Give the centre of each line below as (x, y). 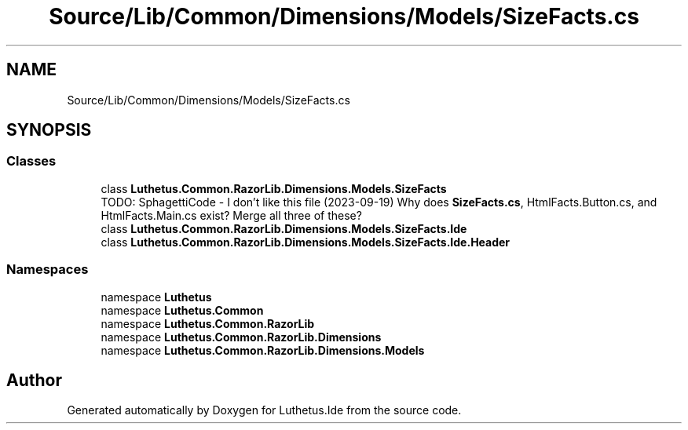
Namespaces (48, 270)
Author (34, 380)
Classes (31, 161)
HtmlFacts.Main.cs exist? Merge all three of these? (231, 215)
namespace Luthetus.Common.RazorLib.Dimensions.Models (263, 350)
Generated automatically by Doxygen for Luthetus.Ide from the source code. (264, 410)
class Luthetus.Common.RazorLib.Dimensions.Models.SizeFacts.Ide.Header (306, 242)
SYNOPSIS (49, 130)
